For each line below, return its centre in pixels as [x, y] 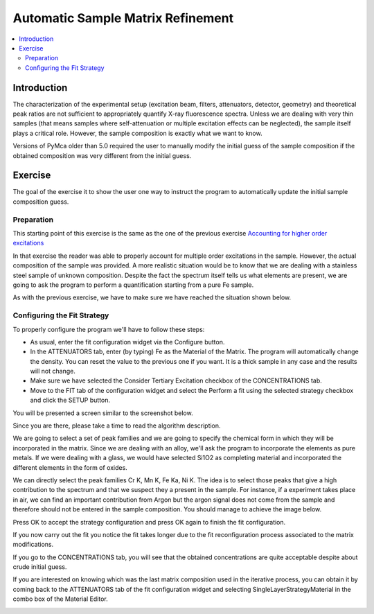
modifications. [33, 545]
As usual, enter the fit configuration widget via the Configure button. [127, 342]
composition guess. [41, 202]
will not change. [53, 371]
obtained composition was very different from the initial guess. [102, 155]
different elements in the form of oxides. [70, 467]
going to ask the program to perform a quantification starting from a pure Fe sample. [133, 285]
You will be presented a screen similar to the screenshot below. [103, 413]
